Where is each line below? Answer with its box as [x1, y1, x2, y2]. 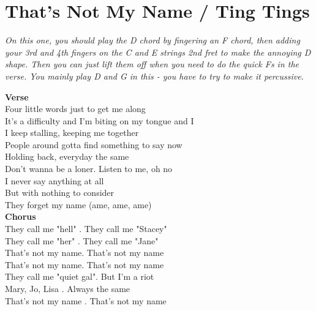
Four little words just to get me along [5, 102, 146, 115]
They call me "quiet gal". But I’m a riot [5, 270, 154, 283]
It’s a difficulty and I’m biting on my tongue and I [5, 114, 194, 127]
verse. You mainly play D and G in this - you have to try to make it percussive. [5, 69, 304, 82]
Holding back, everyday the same [5, 150, 129, 163]
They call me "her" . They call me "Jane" [5, 234, 159, 247]
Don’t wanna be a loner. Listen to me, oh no [5, 162, 173, 175]
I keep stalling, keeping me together [5, 126, 139, 139]
